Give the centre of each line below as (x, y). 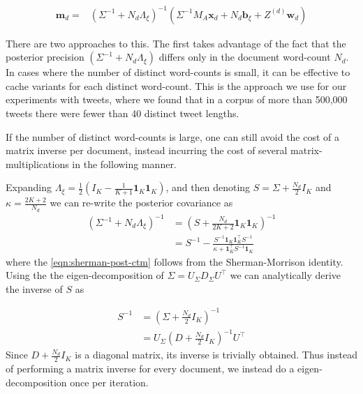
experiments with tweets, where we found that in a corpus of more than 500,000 (177, 99)
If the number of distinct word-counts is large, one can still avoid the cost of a (173, 136)
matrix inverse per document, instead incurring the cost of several (147, 150)
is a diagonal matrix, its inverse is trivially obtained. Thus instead (216, 355)
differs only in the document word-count (245, 57)
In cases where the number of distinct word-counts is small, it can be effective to (178, 72)
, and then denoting (208, 187)
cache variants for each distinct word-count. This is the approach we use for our (176, 85)
